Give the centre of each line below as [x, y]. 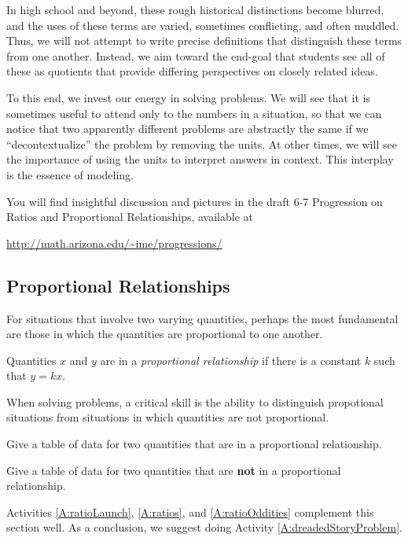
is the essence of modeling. [70, 174]
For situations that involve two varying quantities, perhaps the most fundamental [202, 318]
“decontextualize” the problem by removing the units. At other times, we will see [202, 144]
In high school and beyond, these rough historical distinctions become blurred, [195, 9]
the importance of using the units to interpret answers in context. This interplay [200, 159]
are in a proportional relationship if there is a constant [231, 360]
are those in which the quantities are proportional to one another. [165, 334]
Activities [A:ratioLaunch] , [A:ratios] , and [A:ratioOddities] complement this [190, 512]
